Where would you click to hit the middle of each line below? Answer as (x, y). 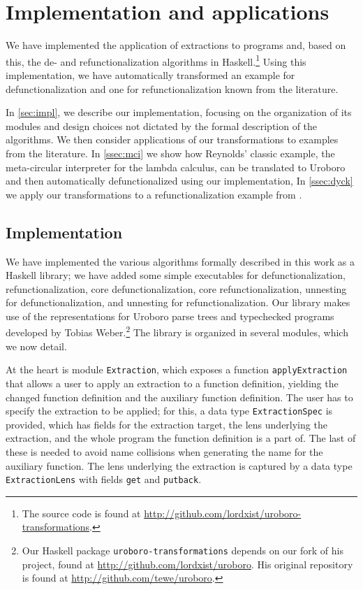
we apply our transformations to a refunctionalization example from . (154, 194)
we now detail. (36, 346)
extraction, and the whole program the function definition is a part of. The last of (181, 438)
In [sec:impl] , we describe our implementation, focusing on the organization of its (179, 112)
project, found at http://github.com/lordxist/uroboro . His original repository (187, 564)
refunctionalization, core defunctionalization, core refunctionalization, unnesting (176, 288)
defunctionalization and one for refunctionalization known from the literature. (172, 88)
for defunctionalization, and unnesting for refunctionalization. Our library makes (178, 302)
